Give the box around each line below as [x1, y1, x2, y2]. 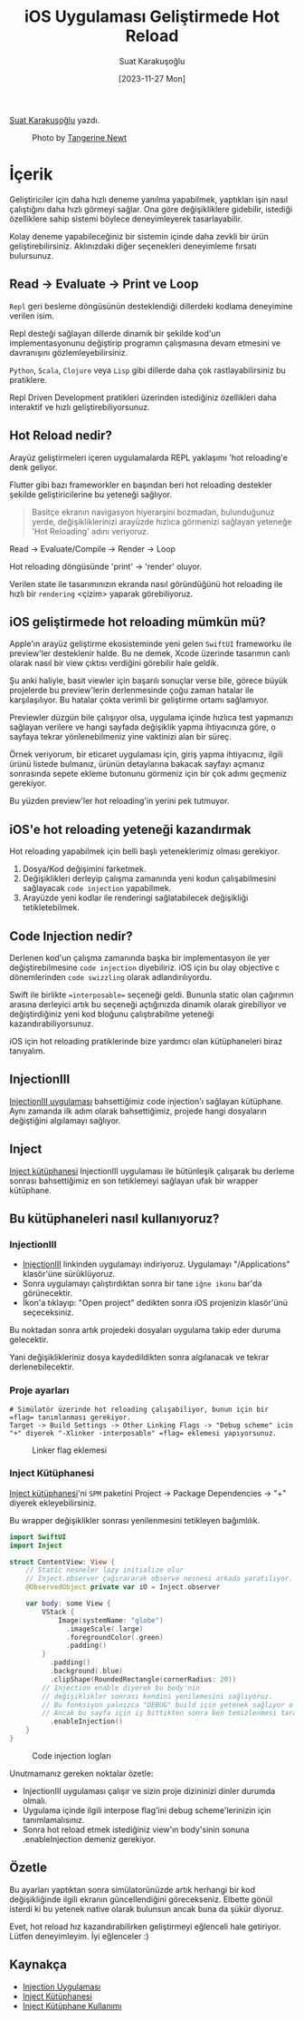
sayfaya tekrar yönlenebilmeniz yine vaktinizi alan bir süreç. [9, 731, 233, 742]
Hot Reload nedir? [9, 428, 113, 444]
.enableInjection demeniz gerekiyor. [22, 1833, 157, 1844]
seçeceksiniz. [22, 1307, 74, 1318]
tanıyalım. [9, 1045, 45, 1056]
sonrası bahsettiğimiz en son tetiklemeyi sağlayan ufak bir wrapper [9, 1175, 259, 1186]
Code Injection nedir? [9, 928, 133, 944]
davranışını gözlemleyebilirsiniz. [9, 347, 128, 358]
